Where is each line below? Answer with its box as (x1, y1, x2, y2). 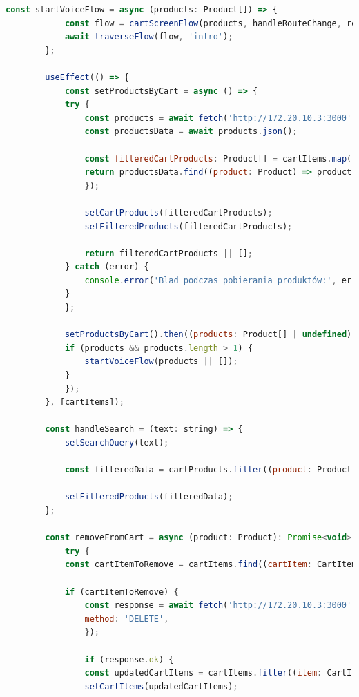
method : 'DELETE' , (84, 613, 169, 624)
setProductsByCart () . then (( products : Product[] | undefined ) (64, 330, 352, 340)
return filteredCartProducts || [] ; (84, 248, 253, 258)
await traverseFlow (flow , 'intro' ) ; (64, 32, 233, 42)
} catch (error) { (64, 262, 149, 272)
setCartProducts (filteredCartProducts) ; (84, 207, 273, 218)
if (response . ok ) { (84, 654, 174, 665)
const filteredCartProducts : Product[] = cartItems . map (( (84, 153, 357, 164)
